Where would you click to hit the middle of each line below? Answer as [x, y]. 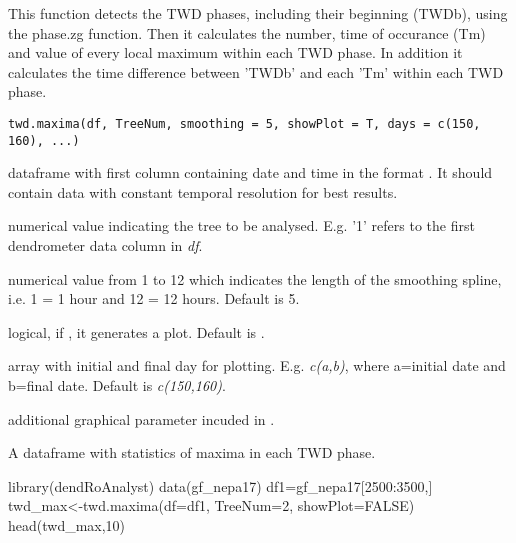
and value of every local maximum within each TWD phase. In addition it [235, 52]
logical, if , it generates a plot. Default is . [136, 331]
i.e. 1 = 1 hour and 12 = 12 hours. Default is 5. [154, 298]
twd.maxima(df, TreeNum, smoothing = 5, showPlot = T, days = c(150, [244, 123]
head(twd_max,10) [67, 525]
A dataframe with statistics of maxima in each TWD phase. [192, 452]
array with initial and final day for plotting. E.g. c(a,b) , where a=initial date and [257, 365]
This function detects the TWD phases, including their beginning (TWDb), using [258, 13]
